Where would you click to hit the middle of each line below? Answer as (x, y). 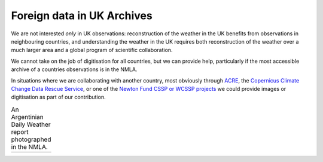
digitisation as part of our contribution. (58, 97)
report (20, 132)
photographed (31, 139)
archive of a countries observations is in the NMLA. (74, 69)
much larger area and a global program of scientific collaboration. (92, 50)
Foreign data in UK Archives (82, 16)
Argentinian (28, 117)
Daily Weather (31, 124)
